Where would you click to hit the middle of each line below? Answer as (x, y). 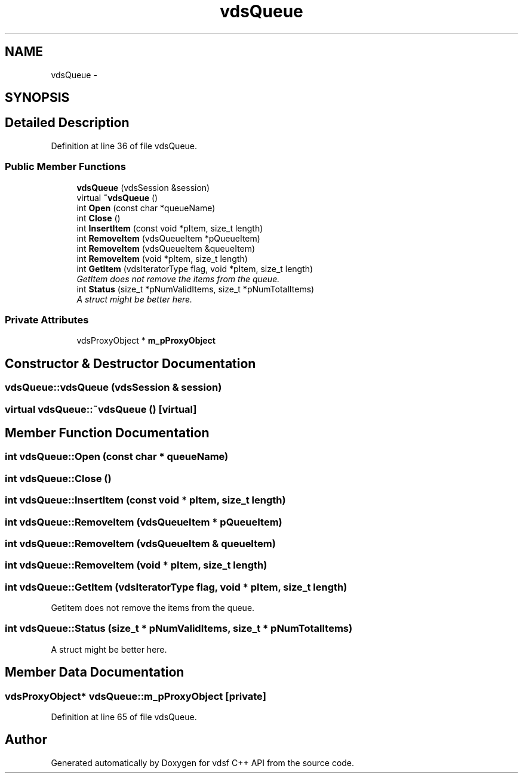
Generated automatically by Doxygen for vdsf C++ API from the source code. (203, 762)
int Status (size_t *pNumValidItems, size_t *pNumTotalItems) (196, 289)
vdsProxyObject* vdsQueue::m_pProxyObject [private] (136, 696)
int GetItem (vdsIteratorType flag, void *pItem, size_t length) (195, 268)
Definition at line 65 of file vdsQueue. (124, 717)
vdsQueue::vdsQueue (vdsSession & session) (113, 388)
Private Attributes (47, 319)
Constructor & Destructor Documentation (130, 363)
